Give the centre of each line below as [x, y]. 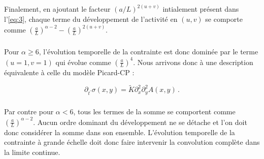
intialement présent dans [201, 9]
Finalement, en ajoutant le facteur [57, 9]
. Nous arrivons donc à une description [193, 62]
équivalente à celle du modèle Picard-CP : [69, 72]
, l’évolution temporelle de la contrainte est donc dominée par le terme [148, 52]
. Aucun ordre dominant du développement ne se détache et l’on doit [140, 122]
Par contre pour [29, 112]
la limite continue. [32, 152]
